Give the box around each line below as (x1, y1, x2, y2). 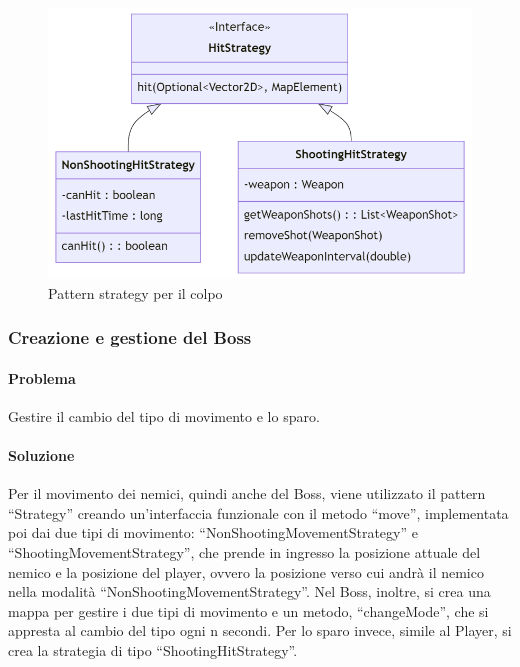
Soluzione (8, 445, 75, 466)
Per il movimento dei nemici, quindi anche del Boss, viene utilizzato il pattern (8, 483, 486, 504)
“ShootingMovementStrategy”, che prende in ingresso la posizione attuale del (8, 542, 481, 563)
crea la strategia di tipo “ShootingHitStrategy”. (8, 639, 298, 660)
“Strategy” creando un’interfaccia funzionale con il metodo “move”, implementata (8, 502, 509, 523)
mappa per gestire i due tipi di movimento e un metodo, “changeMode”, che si (8, 600, 489, 621)
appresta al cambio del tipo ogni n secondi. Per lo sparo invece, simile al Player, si (8, 620, 512, 641)
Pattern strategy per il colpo (48, 282, 223, 303)
